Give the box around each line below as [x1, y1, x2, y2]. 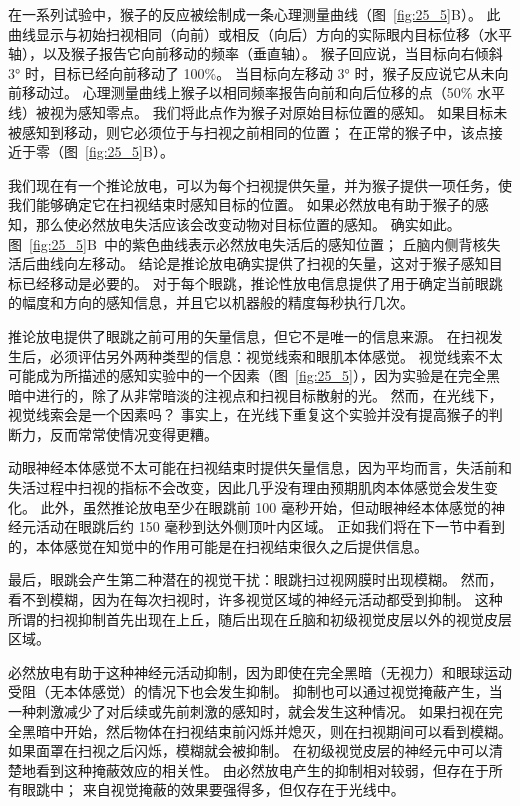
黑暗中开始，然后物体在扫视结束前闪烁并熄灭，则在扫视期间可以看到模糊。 [21, 720, 512, 741]
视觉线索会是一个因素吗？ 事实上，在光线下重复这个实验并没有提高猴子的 [8, 404, 489, 425]
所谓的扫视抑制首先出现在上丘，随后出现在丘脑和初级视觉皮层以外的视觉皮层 [8, 608, 512, 629]
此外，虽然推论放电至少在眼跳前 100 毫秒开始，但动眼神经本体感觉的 [40, 496, 491, 517]
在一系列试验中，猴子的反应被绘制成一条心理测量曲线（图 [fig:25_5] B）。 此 [8, 4, 501, 24]
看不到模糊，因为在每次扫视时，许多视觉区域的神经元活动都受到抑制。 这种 [8, 589, 503, 610]
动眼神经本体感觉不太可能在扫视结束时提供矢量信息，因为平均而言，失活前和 [8, 457, 512, 478]
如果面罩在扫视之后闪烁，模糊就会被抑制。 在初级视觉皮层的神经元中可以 [8, 740, 489, 761]
